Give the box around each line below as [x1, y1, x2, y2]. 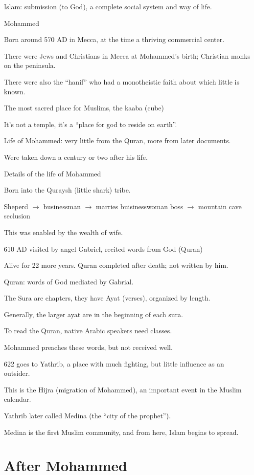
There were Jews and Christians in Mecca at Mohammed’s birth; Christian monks [4, 50, 251, 61]
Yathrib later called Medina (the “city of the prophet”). [4, 410, 171, 421]
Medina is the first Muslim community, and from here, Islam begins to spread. [4, 427, 239, 437]
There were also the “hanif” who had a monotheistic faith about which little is [4, 76, 239, 86]
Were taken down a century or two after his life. [4, 151, 148, 162]
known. [4, 86, 25, 96]
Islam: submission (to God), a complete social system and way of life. [4, 1, 212, 11]
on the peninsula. [4, 60, 56, 70]
